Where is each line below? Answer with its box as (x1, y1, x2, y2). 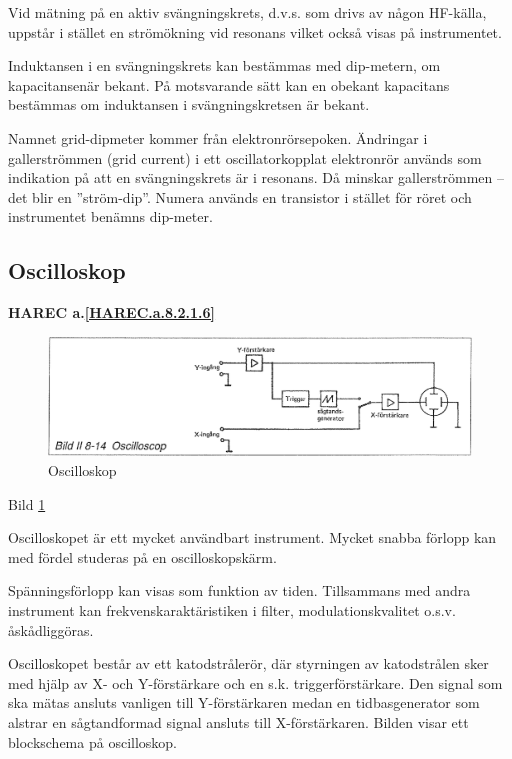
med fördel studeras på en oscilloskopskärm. (8, 546, 277, 567)
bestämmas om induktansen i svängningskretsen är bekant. (8, 94, 370, 115)
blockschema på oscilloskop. (8, 731, 177, 752)
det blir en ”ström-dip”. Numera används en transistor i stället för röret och (8, 186, 472, 207)
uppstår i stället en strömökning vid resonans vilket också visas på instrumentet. (8, 21, 502, 42)
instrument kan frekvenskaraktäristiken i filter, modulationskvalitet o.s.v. (8, 599, 456, 620)
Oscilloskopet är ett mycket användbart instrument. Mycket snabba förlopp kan (8, 527, 497, 548)
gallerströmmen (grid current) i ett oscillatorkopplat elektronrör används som (8, 147, 482, 168)
